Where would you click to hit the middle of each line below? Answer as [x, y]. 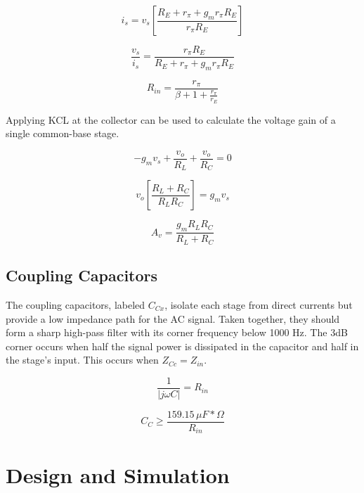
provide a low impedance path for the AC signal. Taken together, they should [173, 318]
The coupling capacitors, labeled [76, 304]
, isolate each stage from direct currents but [259, 304]
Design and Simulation [118, 474]
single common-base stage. [63, 133]
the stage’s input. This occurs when [82, 360]
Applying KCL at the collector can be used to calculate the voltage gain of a [171, 119]
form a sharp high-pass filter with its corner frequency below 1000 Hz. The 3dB [177, 332]
